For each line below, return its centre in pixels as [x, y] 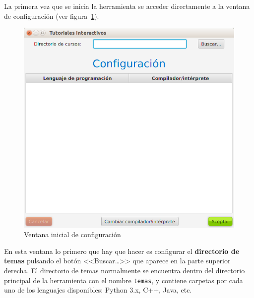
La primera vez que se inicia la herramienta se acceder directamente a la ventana [127, 6]
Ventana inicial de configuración [72, 234]
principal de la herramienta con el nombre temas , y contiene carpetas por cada [124, 280]
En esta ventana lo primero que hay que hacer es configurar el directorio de [122, 251]
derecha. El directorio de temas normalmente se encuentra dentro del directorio [125, 271]
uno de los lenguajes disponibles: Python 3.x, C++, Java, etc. [98, 290]
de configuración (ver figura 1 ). [52, 16]
